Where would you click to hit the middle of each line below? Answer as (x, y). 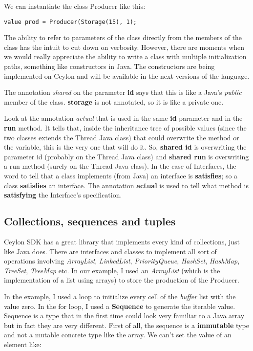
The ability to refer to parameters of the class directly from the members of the (123, 37)
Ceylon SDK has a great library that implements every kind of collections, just (122, 241)
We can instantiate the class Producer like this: (75, 6)
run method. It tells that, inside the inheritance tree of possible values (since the (125, 128)
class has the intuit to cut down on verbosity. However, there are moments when (124, 47)
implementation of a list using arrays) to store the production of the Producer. (122, 280)
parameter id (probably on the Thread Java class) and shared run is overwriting (126, 156)
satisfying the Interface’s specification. (63, 195)
